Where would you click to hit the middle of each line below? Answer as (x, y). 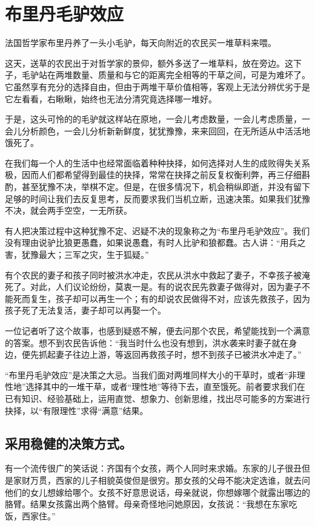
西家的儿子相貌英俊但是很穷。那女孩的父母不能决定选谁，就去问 (183, 480)
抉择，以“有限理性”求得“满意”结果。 (77, 410)
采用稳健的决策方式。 (68, 443)
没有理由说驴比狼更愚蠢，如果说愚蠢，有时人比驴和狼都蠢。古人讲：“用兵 (151, 242)
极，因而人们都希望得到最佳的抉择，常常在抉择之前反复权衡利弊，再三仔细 (153, 175)
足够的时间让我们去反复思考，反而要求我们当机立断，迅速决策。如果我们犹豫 (157, 198)
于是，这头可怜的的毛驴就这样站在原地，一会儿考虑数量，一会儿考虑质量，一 (157, 119)
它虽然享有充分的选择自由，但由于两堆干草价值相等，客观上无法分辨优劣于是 (157, 86)
